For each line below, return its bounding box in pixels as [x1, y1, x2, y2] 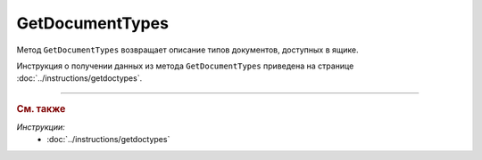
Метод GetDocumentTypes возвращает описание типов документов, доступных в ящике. [16, 44, 359, 55]
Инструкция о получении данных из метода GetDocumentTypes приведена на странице [16, 60, 354, 71]
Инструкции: [16, 121, 66, 132]
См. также [16, 102, 66, 115]
